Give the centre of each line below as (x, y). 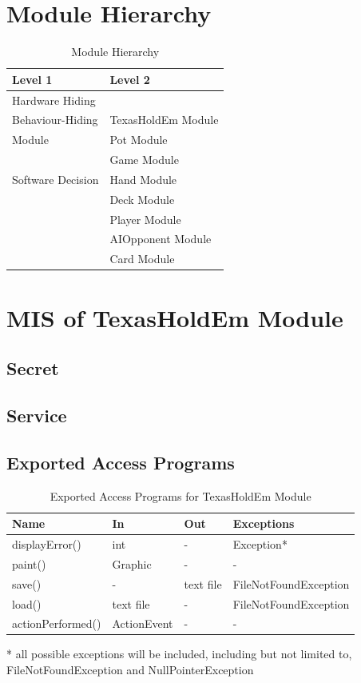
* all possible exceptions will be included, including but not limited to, (179, 654)
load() (27, 603)
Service (37, 415)
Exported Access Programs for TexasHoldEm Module (180, 495)
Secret (33, 368)
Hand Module (143, 179)
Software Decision (56, 179)
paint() (29, 563)
